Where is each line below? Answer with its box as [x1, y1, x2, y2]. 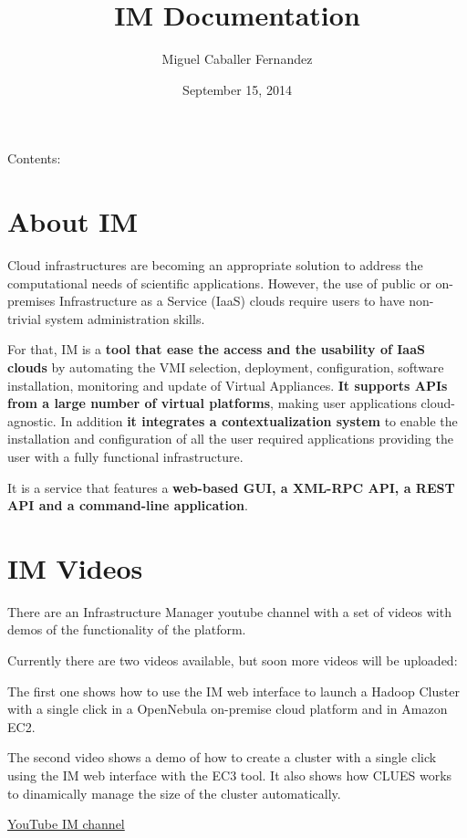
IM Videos [7, 549, 143, 586]
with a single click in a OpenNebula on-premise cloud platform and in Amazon [7, 699, 448, 718]
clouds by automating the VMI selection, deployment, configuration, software [7, 358, 444, 376]
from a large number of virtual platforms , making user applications [7, 393, 417, 413]
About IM [7, 203, 139, 240]
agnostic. [7, 411, 57, 430]
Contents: [7, 149, 61, 168]
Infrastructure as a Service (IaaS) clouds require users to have [58, 291, 405, 310]
